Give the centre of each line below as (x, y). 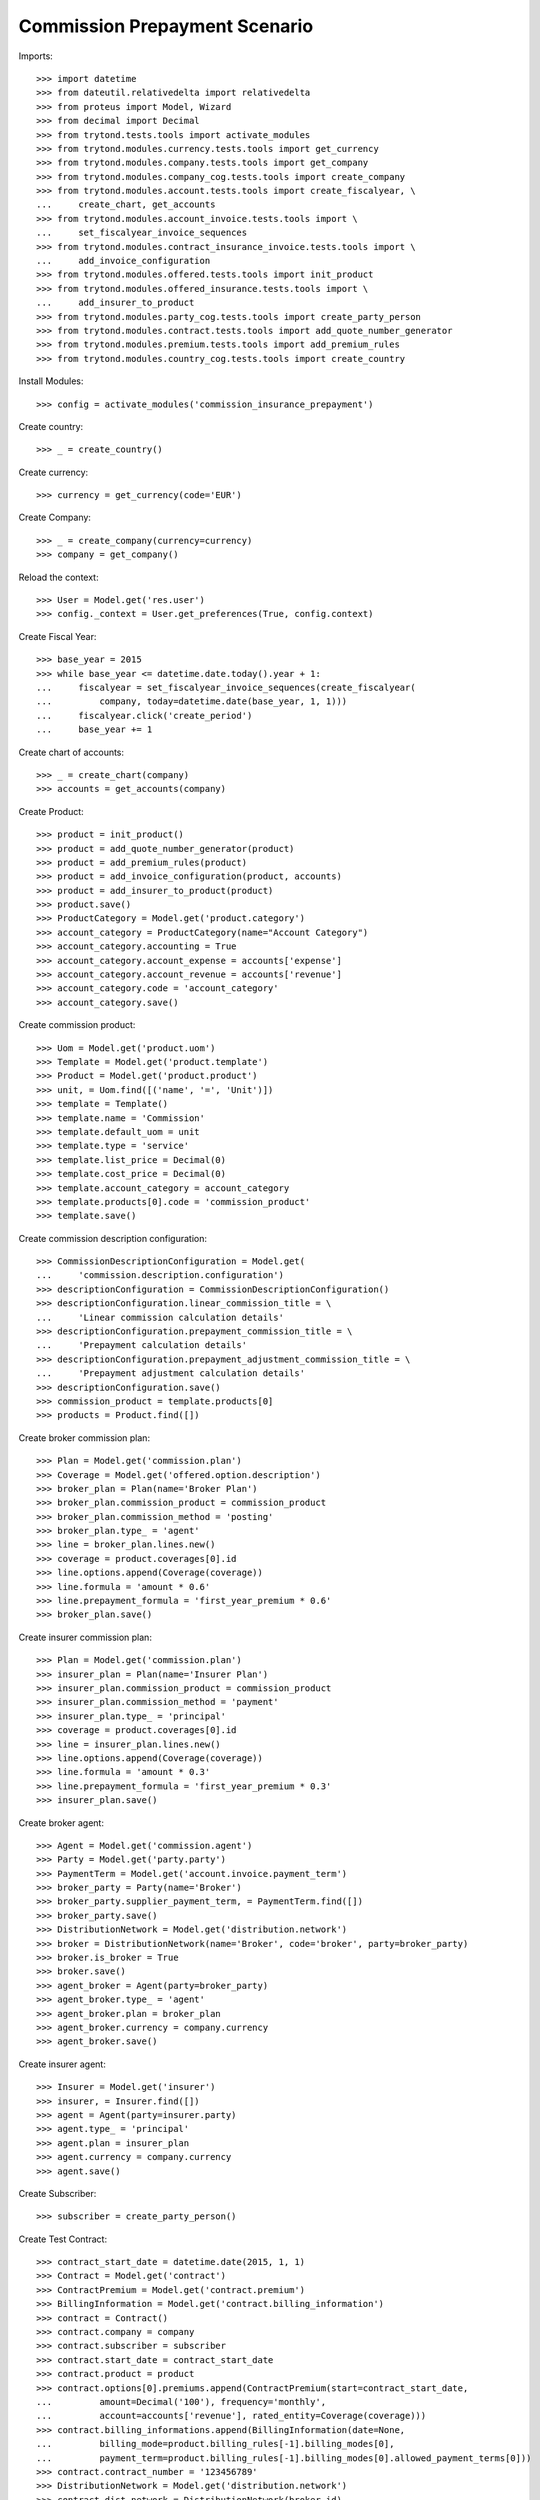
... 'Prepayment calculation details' (142, 1345)
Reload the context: (58, 577)
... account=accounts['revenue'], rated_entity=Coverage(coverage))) (231, 2416)
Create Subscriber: (57, 2193)
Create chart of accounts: (71, 752)
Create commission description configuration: (113, 1238)
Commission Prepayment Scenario (166, 26)
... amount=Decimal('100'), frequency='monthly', (181, 2401)
